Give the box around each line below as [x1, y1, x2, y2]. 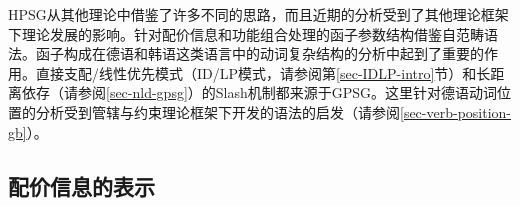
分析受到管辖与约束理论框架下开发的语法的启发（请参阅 [35, 101, 400, 122]
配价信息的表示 [8, 170, 155, 201]
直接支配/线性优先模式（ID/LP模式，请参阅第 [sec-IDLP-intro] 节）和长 [35, 62, 491, 83]
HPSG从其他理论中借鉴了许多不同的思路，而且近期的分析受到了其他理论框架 [8, 4, 509, 24]
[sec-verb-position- [400, 101, 512, 122]
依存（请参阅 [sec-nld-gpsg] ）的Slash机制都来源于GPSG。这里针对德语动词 [21, 82, 498, 103]
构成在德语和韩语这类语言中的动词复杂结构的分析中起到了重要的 [63, 43, 484, 64]
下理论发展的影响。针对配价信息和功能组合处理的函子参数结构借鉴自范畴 [8, 23, 484, 44]
